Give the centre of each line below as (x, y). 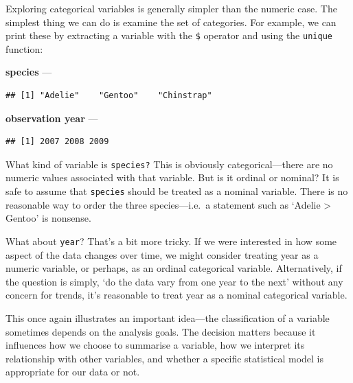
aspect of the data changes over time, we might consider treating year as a (162, 254)
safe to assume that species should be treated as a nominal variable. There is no (177, 191)
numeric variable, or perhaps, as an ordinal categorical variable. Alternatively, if (174, 268)
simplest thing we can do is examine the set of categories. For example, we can (171, 22)
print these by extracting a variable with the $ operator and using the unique (169, 35)
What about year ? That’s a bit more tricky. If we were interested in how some (171, 241)
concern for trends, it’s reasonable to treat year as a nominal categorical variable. (176, 295)
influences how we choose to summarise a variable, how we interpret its (155, 345)
